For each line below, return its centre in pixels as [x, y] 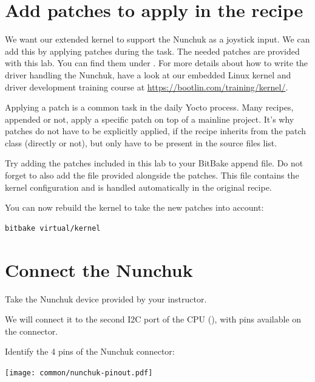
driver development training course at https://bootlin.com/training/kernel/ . [147, 87]
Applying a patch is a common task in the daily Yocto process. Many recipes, [149, 107]
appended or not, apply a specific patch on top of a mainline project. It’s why [150, 119]
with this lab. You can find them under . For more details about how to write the [157, 63]
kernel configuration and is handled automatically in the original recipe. [138, 187]
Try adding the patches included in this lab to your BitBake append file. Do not [154, 163]
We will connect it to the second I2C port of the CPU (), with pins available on [153, 319]
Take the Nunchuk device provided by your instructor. [106, 298]
